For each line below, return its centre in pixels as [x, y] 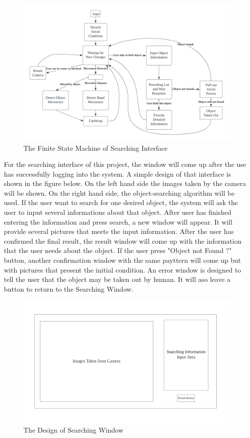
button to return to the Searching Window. [69, 288]
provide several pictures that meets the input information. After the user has [119, 231]
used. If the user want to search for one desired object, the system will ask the [121, 202]
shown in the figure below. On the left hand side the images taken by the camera [125, 183]
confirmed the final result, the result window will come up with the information [123, 241]
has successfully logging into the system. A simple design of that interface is [118, 173]
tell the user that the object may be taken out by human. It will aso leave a [117, 279]
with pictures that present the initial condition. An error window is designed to [123, 269]
